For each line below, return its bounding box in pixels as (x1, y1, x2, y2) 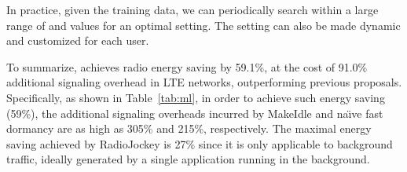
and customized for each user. (6, 32, 149, 49)
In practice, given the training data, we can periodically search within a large (6, 2, 379, 17)
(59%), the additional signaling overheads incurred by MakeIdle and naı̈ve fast (6, 104, 383, 121)
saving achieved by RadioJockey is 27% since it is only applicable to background (6, 135, 393, 152)
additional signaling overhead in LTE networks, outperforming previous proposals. (6, 74, 402, 90)
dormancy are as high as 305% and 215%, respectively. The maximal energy (6, 120, 372, 137)
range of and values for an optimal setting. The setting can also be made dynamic (6, 16, 401, 33)
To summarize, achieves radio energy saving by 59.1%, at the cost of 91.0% (6, 58, 368, 75)
